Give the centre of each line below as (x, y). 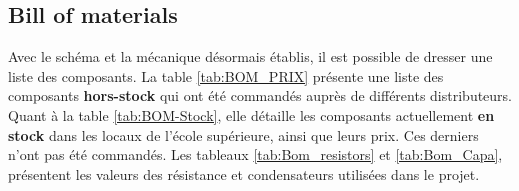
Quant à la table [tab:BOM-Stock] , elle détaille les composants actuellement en (251, 114)
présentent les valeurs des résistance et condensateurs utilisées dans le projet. (244, 173)
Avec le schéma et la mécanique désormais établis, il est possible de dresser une (250, 56)
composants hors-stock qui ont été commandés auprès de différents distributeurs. (260, 95)
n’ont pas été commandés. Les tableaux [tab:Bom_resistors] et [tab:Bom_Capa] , (255, 154)
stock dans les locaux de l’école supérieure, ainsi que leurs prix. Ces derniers (243, 134)
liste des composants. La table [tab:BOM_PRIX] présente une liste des (226, 75)
